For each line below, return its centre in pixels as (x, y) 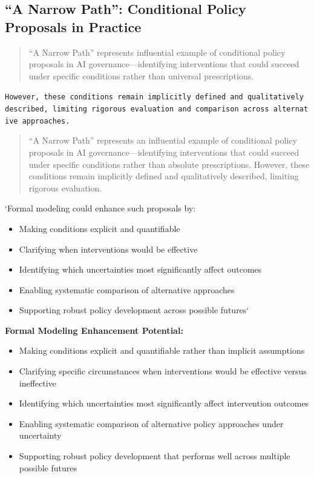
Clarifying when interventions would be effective (108, 249)
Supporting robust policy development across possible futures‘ (134, 310)
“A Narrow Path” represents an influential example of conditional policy (163, 140)
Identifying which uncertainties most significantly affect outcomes (140, 269)
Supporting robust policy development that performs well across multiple (155, 456)
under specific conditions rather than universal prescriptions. (141, 75)
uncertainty (40, 435)
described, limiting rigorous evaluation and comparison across (137, 109)
